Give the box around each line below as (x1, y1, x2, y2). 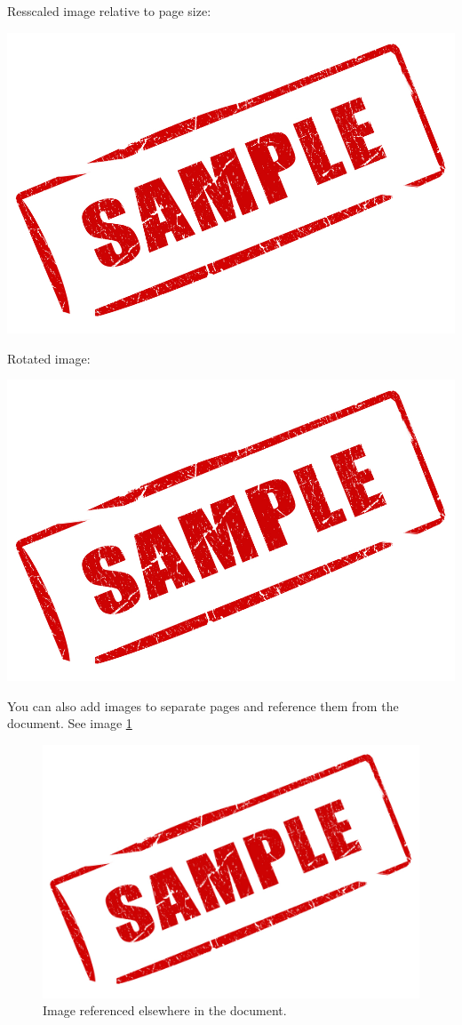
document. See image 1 (7, 714, 132, 733)
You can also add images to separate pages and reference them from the (7, 696, 399, 715)
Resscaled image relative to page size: (7, 2, 211, 20)
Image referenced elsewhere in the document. (43, 1001, 287, 1020)
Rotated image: (7, 348, 91, 367)
